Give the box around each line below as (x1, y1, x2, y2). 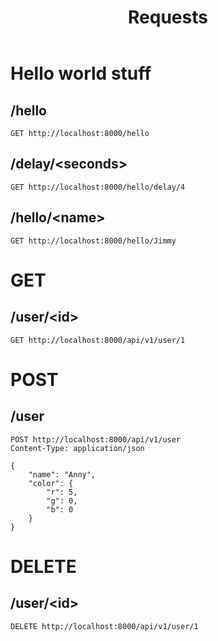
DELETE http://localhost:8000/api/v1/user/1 (10, 621, 199, 631)
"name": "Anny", (28, 469, 97, 480)
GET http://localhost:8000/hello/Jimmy (10, 236, 177, 246)
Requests (128, 6, 208, 29)
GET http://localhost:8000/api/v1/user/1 (10, 335, 186, 345)
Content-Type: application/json (10, 443, 145, 453)
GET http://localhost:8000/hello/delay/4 (10, 182, 186, 192)
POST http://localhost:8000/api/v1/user (10, 434, 182, 445)
